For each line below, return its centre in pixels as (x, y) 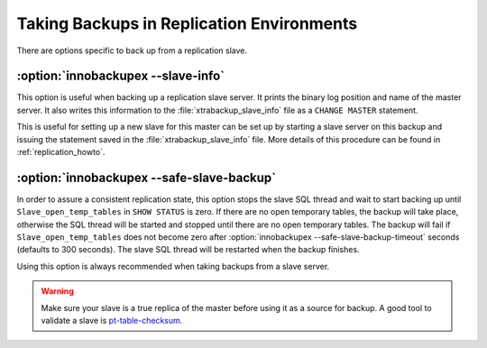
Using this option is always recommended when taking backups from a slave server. (173, 266)
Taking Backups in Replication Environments (187, 23)
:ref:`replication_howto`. (61, 152)
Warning (57, 291)
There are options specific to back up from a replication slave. (132, 50)
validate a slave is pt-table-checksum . (112, 321)
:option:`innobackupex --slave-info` (121, 76)
